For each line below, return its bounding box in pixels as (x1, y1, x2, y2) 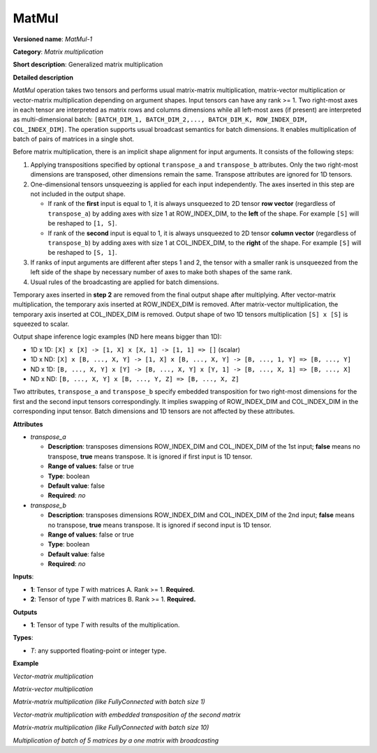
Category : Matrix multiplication (13, 47, 104, 56)
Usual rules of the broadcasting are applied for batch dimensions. (30, 278, 219, 286)
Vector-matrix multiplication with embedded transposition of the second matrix (13, 710, 241, 719)
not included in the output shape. (30, 190, 126, 198)
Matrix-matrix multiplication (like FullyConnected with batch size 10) (13, 723, 209, 732)
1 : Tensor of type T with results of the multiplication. (30, 621, 180, 629)
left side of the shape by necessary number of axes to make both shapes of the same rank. (30, 268, 293, 276)
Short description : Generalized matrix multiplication (13, 60, 163, 69)
